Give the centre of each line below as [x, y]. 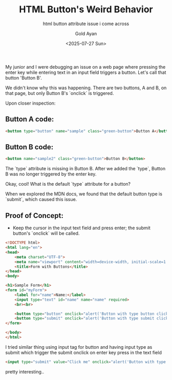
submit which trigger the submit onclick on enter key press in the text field [84, 352]
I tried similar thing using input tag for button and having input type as [79, 347]
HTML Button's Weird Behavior [86, 9]
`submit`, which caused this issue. [41, 199]
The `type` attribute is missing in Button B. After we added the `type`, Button [85, 169]
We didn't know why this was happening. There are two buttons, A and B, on [86, 88]
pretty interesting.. [25, 372]
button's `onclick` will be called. [46, 233]
